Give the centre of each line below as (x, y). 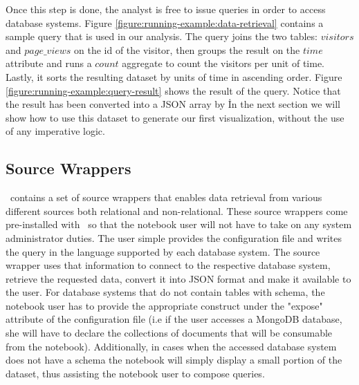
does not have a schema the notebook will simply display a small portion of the (174, 360)
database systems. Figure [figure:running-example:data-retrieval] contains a (165, 22)
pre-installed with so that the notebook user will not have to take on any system (179, 224)
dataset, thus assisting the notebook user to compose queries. (135, 373)
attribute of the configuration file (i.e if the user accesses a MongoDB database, (174, 319)
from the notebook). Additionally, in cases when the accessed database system (171, 346)
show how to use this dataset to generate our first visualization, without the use (175, 117)
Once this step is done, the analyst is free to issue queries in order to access (166, 9)
